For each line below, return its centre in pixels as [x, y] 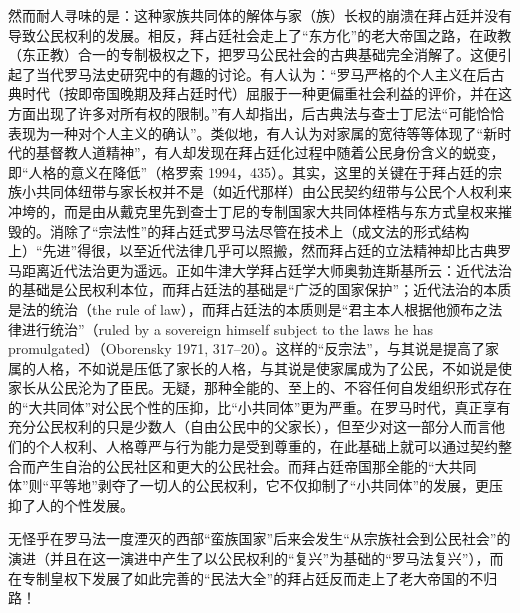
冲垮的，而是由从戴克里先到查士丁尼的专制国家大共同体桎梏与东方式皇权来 [253, 210]
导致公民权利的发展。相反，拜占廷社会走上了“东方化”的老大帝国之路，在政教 [260, 34]
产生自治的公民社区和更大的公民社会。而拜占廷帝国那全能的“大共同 [256, 465]
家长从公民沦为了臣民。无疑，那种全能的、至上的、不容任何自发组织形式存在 [260, 387]
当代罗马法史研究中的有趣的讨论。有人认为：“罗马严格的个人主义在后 [263, 73]
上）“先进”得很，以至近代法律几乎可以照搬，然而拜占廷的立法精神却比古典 [253, 250]
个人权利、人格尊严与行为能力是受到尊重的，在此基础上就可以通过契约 [266, 446]
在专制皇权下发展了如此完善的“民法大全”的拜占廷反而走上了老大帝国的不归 [253, 577]
